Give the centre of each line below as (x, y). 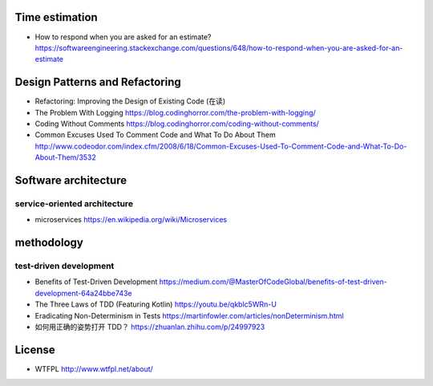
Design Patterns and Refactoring (98, 82)
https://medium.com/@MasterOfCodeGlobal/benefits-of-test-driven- (273, 282)
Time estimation (56, 17)
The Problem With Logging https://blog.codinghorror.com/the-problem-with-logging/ (175, 112)
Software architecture (71, 180)
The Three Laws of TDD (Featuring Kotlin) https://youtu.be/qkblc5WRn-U (156, 304)
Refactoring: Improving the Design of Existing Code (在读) (130, 101)
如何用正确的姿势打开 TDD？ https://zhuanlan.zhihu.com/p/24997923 (150, 327)
